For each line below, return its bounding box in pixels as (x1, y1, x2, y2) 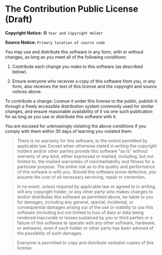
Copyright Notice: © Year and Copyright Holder (5, 30, 103, 36)
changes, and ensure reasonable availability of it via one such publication (5, 108, 153, 114)
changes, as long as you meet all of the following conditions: (5, 54, 127, 60)
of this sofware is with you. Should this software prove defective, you (17, 169, 157, 174)
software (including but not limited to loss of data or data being (17, 209, 144, 215)
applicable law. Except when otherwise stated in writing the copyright (17, 143, 157, 149)
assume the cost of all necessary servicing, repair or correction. (17, 174, 146, 180)
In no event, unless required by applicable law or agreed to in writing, (17, 183, 156, 189)
